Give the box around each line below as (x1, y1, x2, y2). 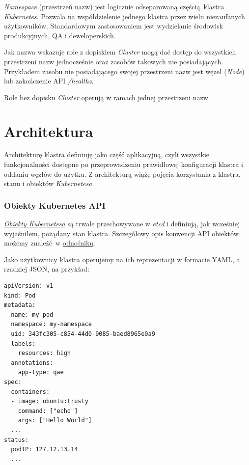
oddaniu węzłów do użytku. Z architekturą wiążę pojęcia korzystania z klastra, (4, 168, 241, 179)
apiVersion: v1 (4, 282, 54, 290)
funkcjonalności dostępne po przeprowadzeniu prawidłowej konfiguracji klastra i (4, 159, 244, 169)
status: (4, 436, 29, 443)
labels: (11, 340, 36, 347)
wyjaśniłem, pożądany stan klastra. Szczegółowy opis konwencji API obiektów (4, 228, 239, 238)
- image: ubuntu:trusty (11, 398, 88, 405)
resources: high (18, 350, 71, 357)
